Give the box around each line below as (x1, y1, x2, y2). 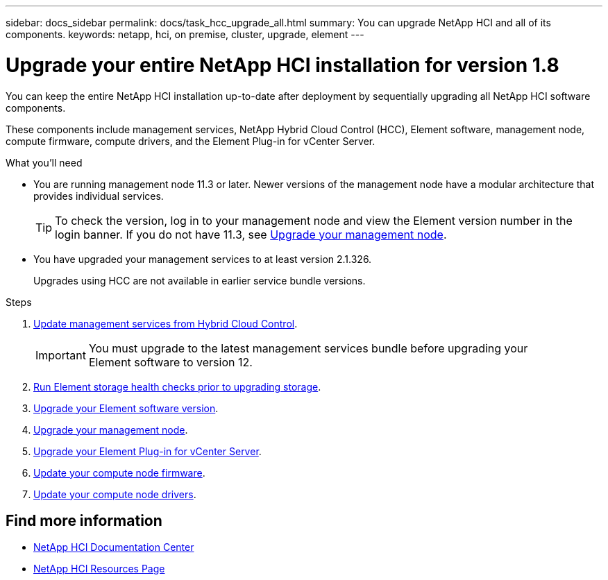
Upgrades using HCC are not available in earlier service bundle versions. (33, 274, 366, 287)
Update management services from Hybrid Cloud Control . (33, 317, 298, 330)
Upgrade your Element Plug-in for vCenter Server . (33, 445, 262, 457)
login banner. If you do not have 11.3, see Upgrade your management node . (55, 227, 447, 241)
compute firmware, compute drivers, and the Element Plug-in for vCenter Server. (6, 135, 375, 147)
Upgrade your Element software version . (33, 402, 219, 414)
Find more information (6, 511, 162, 529)
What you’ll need (6, 156, 83, 169)
